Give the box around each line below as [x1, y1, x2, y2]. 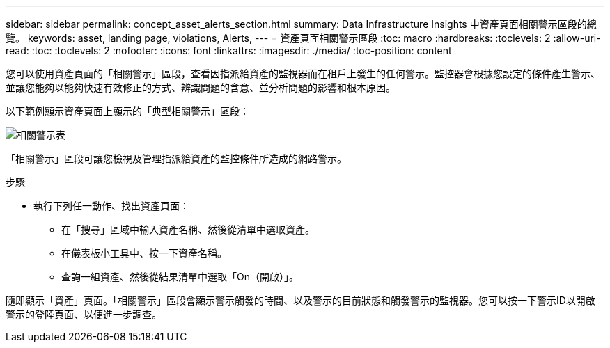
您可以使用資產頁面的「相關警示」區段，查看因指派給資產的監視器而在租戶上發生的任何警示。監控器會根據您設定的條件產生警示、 [6, 68, 600, 79]
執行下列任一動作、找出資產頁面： [33, 200, 189, 212]
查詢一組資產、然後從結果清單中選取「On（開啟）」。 [61, 271, 299, 283]
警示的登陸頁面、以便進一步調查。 [6, 308, 162, 320]
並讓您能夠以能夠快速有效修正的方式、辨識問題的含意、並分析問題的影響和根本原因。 [6, 81, 396, 93]
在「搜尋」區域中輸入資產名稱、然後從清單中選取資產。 [61, 223, 315, 235]
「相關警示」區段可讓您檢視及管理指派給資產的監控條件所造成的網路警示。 [6, 152, 347, 164]
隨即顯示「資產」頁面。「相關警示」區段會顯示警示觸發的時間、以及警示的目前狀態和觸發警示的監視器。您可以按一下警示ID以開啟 [6, 294, 595, 306]
